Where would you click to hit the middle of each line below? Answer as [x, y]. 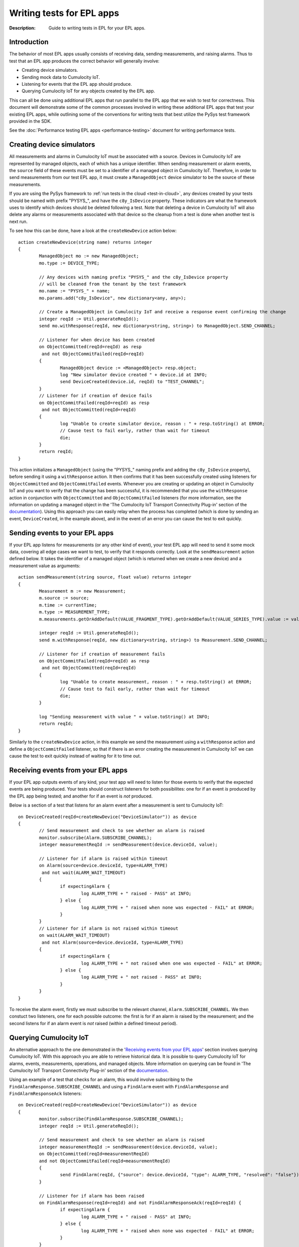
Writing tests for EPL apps [64, 13]
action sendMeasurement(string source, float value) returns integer [105, 577]
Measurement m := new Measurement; [82, 591]
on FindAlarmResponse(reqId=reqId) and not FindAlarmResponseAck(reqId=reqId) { [140, 1203]
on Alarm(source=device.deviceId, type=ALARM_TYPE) [103, 866]
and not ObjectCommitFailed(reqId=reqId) [93, 354]
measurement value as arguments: [45, 566]
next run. [18, 221]
